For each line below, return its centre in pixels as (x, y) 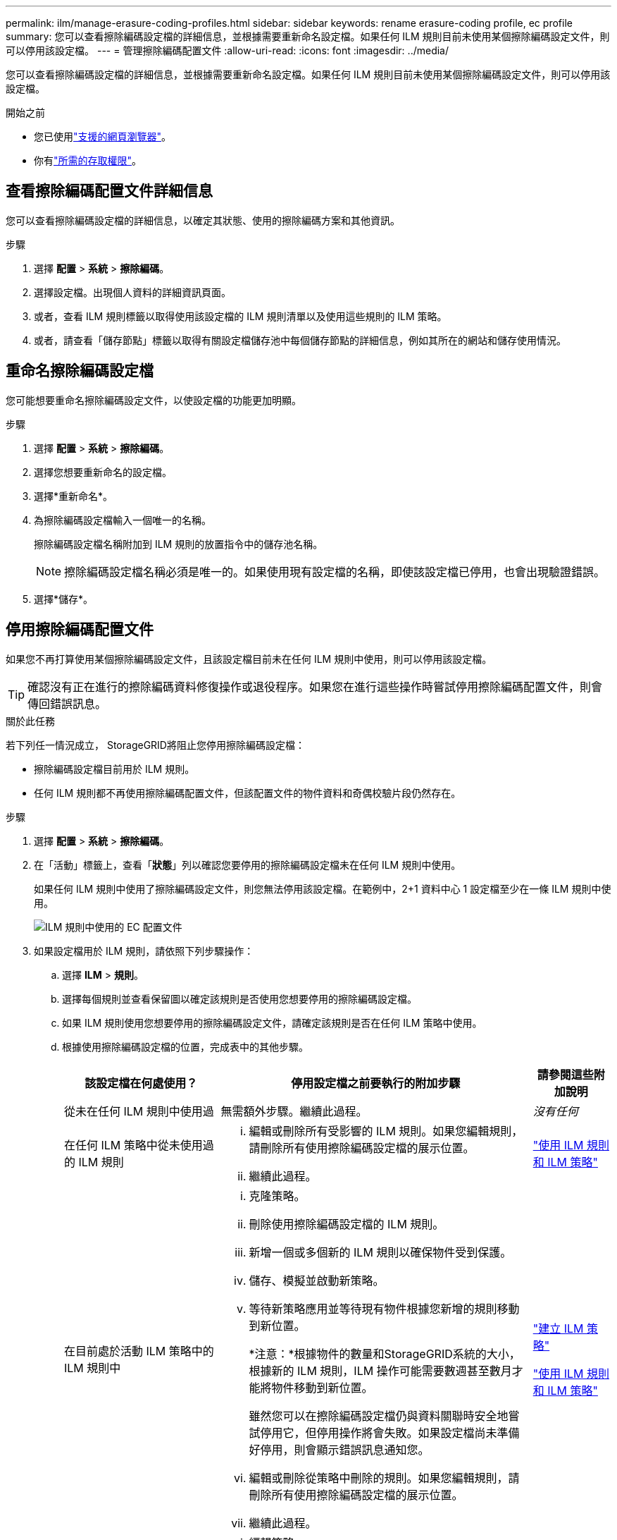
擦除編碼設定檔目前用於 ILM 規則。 (114, 769)
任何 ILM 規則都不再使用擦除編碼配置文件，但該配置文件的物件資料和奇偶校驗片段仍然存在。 (248, 793)
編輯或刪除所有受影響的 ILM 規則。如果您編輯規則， (386, 1131)
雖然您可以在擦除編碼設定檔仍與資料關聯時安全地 (379, 1416)
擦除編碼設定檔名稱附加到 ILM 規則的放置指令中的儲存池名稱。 (179, 544)
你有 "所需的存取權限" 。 (88, 160)
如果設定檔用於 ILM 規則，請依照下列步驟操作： (144, 951)
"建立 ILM (558, 1328)
